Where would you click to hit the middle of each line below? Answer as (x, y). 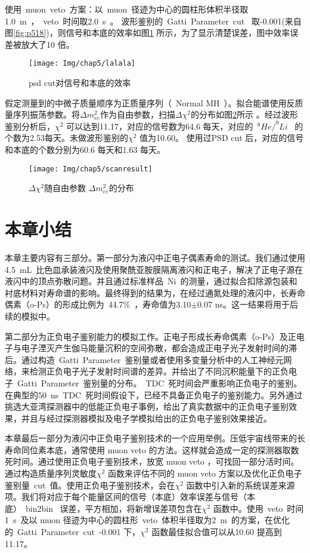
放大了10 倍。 (48, 44)
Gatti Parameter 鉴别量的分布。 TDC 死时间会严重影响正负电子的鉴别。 (159, 383)
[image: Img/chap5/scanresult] (91, 169)
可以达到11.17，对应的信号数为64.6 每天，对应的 (160, 126)
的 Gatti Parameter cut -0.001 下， (73, 532)
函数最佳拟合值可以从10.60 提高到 (217, 532)
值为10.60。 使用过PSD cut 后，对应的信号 (222, 138)
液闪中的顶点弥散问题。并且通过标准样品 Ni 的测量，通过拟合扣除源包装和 (151, 281)
